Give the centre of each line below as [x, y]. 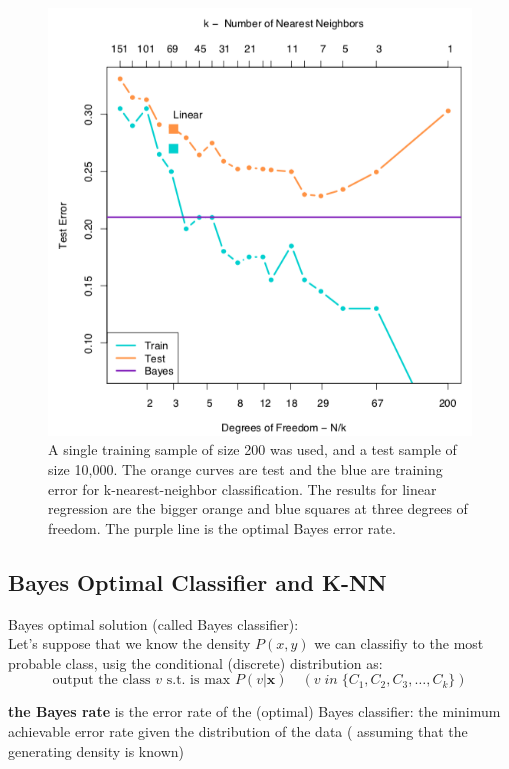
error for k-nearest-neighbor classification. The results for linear [242, 488]
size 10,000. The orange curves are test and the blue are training [245, 469]
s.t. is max [198, 680]
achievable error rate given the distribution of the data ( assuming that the [238, 730]
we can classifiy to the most [399, 643]
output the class [101, 680]
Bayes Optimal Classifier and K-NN [197, 581]
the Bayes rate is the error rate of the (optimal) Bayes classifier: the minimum [254, 711]
